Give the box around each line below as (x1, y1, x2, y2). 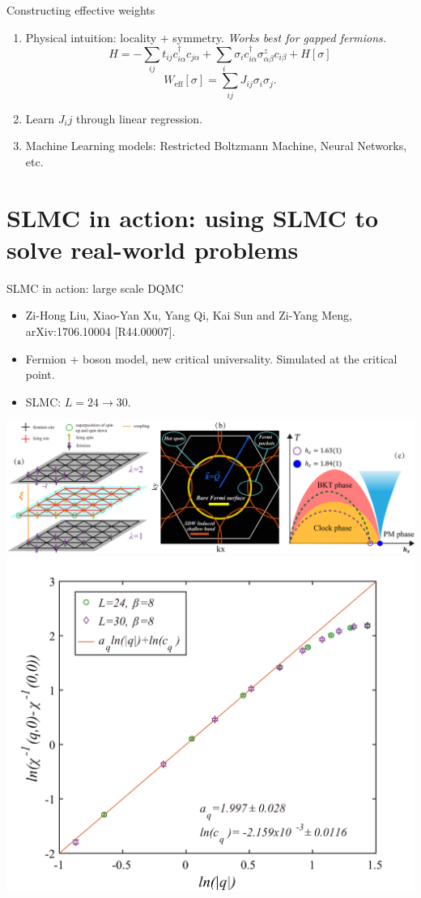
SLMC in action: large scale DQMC (6, 279, 184, 296)
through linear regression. (76, 110, 202, 127)
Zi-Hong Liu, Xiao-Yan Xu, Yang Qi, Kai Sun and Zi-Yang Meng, (25, 307, 352, 324)
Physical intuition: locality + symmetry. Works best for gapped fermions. (25, 28, 387, 45)
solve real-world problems (6, 232, 299, 265)
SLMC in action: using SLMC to (6, 200, 379, 234)
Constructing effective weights (6, 2, 155, 18)
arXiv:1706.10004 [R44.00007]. (25, 322, 176, 339)
